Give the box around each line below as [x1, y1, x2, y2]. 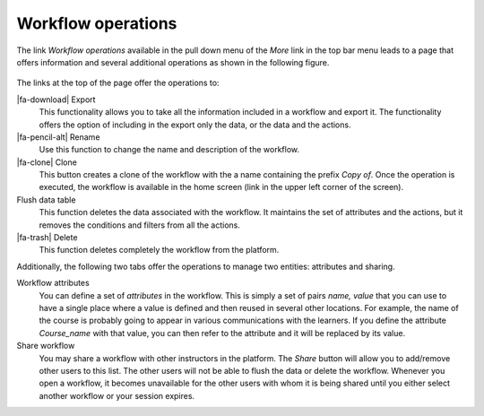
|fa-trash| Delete [16, 232, 78, 243]
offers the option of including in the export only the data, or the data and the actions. [39, 119, 351, 130]
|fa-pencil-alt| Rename [16, 131, 100, 143]
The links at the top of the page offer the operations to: [16, 77, 220, 89]
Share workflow [16, 341, 75, 351]
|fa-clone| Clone [16, 157, 78, 168]
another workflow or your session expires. [39, 390, 195, 401]
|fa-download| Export [16, 94, 96, 105]
